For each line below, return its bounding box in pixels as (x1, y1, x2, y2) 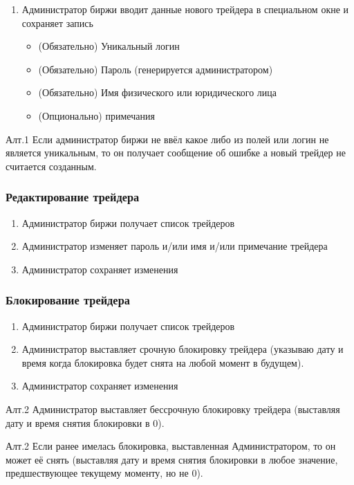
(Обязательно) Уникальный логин (38, 39, 180, 53)
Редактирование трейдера (6, 188, 140, 205)
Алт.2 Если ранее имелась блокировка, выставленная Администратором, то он (6, 439, 336, 453)
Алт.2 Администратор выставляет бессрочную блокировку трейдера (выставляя (6, 401, 340, 416)
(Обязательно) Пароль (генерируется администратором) (38, 62, 273, 76)
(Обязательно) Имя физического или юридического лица (38, 85, 277, 100)
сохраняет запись (21, 15, 93, 30)
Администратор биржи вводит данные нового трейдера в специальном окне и (21, 2, 349, 16)
